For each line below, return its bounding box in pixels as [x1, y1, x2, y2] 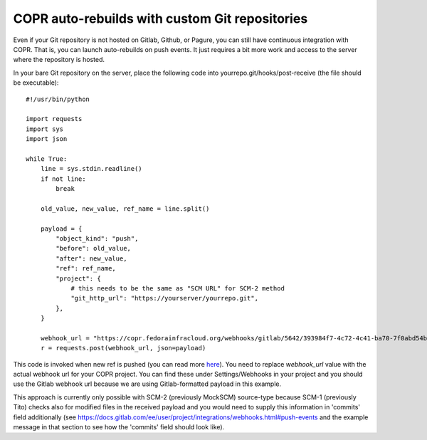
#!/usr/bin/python [26, 95, 90, 103]
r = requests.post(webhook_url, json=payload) [40, 344, 206, 352]
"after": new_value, [56, 254, 127, 263]
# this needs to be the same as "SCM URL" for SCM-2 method [70, 284, 285, 292]
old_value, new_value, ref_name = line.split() [40, 204, 210, 213]
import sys [26, 125, 64, 133]
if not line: [40, 174, 86, 183]
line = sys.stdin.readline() [40, 164, 142, 173]
